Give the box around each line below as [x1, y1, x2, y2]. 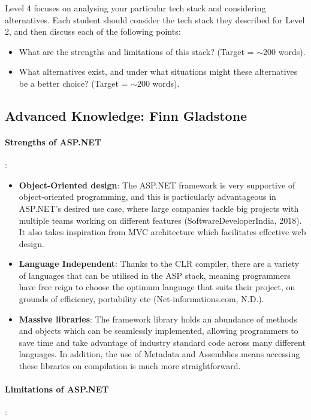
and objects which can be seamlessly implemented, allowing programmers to [19, 324, 298, 337]
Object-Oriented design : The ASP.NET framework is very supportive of [19, 178, 295, 191]
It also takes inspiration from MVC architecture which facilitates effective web [19, 226, 306, 238]
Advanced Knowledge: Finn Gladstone [5, 106, 247, 124]
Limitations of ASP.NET [5, 383, 109, 395]
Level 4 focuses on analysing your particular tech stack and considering [5, 2, 266, 14]
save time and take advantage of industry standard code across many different [19, 336, 306, 348]
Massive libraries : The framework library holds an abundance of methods [19, 312, 297, 325]
